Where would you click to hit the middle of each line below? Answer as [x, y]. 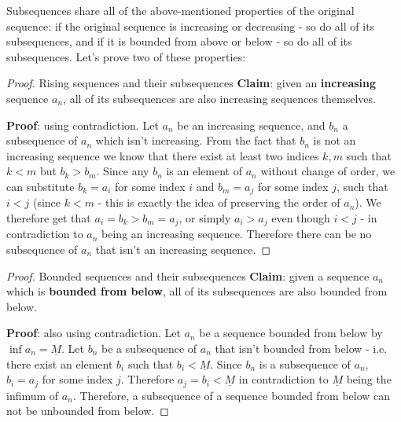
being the [369, 379]
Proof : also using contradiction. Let [94, 333]
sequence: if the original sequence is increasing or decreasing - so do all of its [191, 26]
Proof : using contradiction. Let [83, 125]
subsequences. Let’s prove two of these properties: [126, 56]
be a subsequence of [149, 348]
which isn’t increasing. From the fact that [196, 140]
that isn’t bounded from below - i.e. [301, 348]
